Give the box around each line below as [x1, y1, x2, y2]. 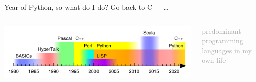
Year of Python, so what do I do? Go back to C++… [4, 2, 169, 12]
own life [202, 55, 226, 65]
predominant [202, 25, 241, 36]
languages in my [202, 45, 252, 55]
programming [202, 35, 243, 46]
